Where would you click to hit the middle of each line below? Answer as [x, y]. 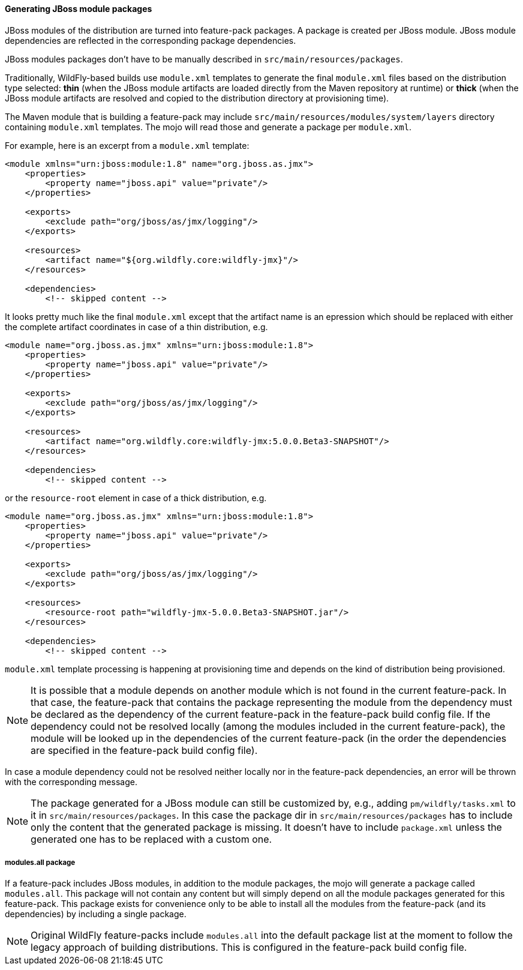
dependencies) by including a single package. [96, 914]
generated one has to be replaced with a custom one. [151, 839]
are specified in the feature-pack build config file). [144, 750]
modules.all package [40, 863]
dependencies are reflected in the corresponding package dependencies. [151, 40]
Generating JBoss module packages [79, 9]
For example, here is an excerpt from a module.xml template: [127, 145]
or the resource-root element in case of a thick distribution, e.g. [136, 498]
